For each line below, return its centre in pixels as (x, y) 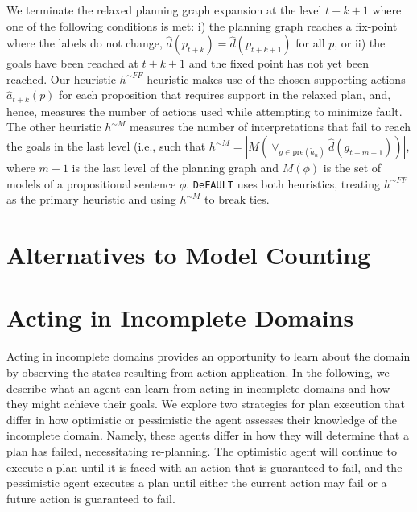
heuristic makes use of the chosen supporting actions (276, 78)
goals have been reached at (72, 63)
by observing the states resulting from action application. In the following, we (198, 372)
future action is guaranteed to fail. (91, 498)
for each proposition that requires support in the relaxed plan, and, (225, 95)
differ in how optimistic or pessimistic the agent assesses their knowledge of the (202, 419)
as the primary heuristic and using (91, 199)
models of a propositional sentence (91, 183)
